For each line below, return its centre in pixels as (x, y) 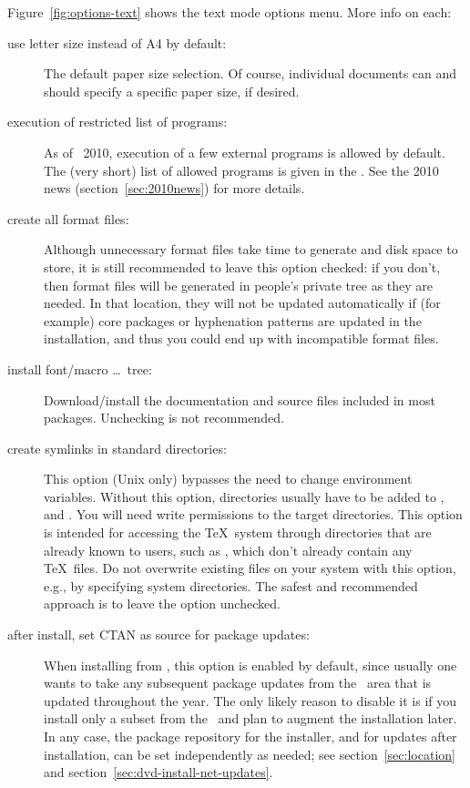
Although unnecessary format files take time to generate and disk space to (251, 249)
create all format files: (68, 218)
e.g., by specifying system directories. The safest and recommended (231, 585)
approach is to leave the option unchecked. (162, 604)
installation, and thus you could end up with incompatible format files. (241, 338)
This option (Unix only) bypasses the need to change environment (228, 479)
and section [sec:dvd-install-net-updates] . (158, 772)
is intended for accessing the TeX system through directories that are (238, 532)
